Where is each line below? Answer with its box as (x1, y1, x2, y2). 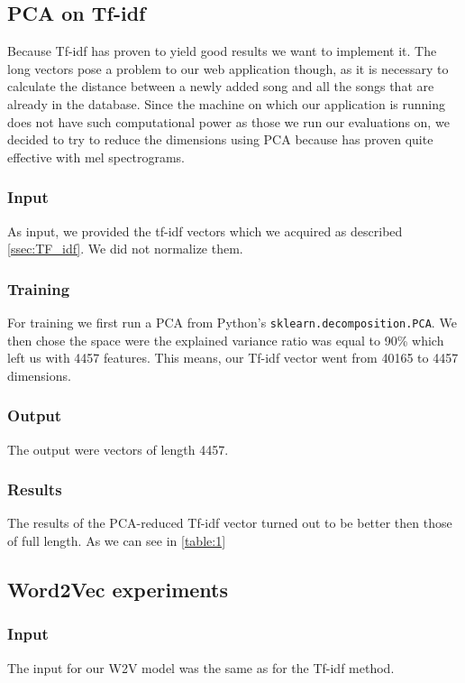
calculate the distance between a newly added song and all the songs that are (7, 77, 434, 96)
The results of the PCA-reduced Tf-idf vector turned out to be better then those (7, 513, 452, 532)
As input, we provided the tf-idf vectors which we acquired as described (7, 221, 403, 240)
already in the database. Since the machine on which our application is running (7, 94, 446, 113)
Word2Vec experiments (7, 576, 229, 604)
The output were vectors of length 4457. (7, 439, 229, 458)
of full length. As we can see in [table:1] (7, 531, 226, 550)
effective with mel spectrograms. (7, 147, 185, 166)
